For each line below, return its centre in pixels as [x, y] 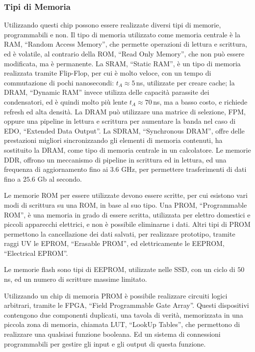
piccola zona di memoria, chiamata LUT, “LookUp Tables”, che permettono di [122, 324]
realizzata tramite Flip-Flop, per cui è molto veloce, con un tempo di [108, 73]
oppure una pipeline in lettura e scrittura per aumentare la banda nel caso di [120, 121]
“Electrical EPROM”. [36, 253]
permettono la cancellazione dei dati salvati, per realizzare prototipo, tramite [120, 233]
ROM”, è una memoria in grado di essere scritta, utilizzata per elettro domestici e [127, 214]
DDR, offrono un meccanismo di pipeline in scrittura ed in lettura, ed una [115, 159]
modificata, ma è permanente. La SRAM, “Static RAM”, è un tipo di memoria [122, 63]
